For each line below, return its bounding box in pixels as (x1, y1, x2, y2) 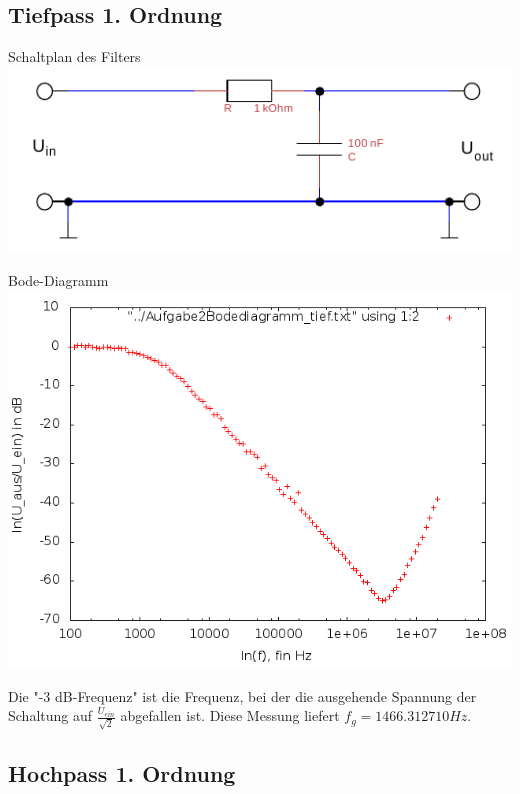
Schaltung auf (8, 705, 93, 726)
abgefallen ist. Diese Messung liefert (120, 705, 340, 726)
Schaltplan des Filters (8, 46, 141, 67)
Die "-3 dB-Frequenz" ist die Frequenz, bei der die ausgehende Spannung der (8, 685, 477, 706)
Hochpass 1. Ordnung (8, 758, 236, 789)
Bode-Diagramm (8, 269, 109, 290)
